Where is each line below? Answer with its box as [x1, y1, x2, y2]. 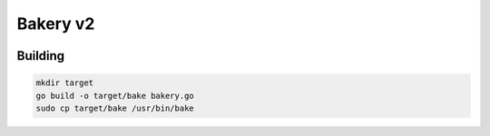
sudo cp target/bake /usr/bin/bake [35, 102, 194, 113]
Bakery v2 [16, 14, 95, 34]
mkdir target [35, 78, 94, 88]
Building [16, 48, 65, 63]
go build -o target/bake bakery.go [35, 91, 194, 101]
